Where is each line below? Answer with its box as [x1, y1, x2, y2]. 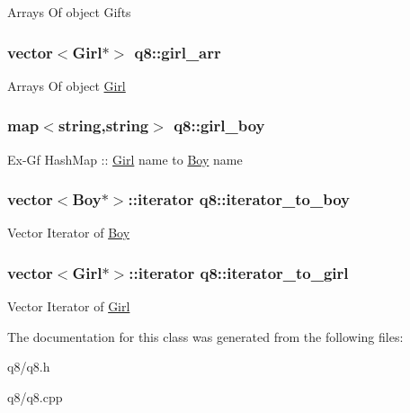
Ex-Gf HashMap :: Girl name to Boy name [7, 149, 243, 168]
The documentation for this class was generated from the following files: [7, 327, 404, 346]
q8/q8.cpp [7, 388, 63, 407]
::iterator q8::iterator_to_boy [128, 188, 350, 211]
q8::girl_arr [134, 40, 221, 63]
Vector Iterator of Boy [7, 223, 130, 242]
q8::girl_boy [174, 114, 265, 137]
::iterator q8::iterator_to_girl [129, 261, 349, 283]
